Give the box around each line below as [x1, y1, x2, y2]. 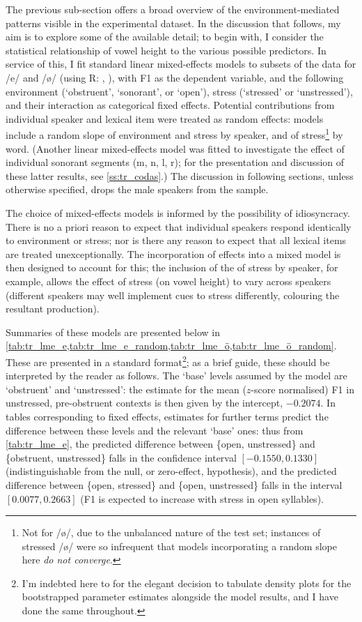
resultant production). [6, 301, 100, 316]
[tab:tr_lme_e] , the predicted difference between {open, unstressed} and [6, 437, 315, 451]
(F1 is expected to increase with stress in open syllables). [80, 491, 324, 506]
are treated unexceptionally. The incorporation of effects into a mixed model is [6, 246, 341, 261]
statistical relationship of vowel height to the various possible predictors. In [6, 43, 326, 57]
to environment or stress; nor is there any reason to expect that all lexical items [6, 233, 347, 248]
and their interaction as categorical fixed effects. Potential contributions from [6, 98, 335, 112]
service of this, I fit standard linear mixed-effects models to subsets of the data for [6, 56, 356, 71]
